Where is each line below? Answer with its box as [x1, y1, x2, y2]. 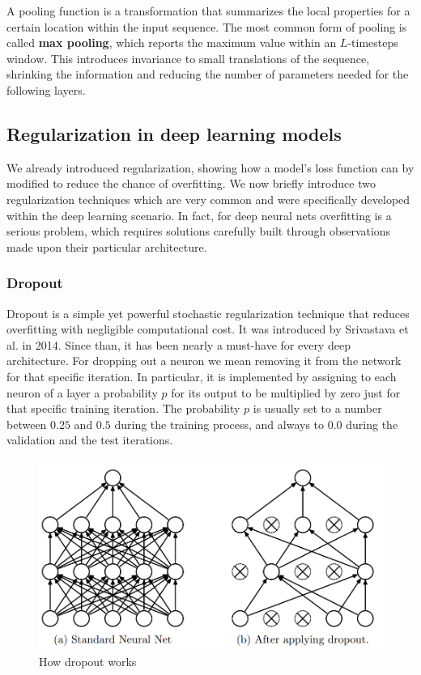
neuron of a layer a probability [6, 384, 158, 401]
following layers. [6, 81, 86, 98]
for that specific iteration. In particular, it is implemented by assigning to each [6, 367, 397, 384]
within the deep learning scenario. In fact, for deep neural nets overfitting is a [6, 206, 392, 223]
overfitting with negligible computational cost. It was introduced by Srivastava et [6, 321, 409, 337]
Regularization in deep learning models [6, 121, 342, 146]
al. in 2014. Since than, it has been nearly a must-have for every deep [6, 336, 351, 353]
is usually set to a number [253, 400, 382, 417]
